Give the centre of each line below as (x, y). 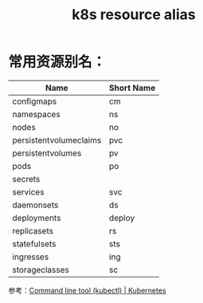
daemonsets (35, 205)
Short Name (132, 88)
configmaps (35, 101)
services (28, 191)
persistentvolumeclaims (57, 140)
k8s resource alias (134, 15)
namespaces (37, 114)
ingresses (31, 257)
